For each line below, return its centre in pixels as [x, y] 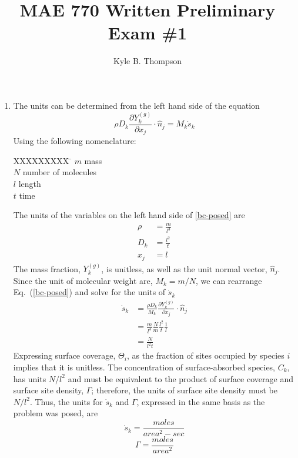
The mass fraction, [47, 268]
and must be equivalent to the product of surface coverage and [180, 378]
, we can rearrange [229, 280]
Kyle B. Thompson [148, 61]
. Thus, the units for [66, 401]
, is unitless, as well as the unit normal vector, [184, 268]
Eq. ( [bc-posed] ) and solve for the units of [89, 292]
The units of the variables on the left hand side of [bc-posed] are [129, 215]
